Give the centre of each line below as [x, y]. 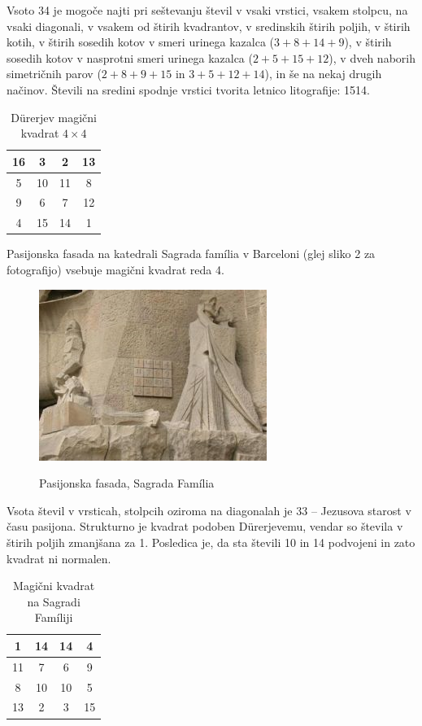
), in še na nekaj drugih [323, 74]
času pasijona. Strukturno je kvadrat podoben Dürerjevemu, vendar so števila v [205, 526]
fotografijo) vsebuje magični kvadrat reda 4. [115, 269]
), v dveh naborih [372, 57]
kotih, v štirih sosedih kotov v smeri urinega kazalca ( [141, 42]
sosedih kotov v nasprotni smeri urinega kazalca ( [130, 57]
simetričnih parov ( [54, 74]
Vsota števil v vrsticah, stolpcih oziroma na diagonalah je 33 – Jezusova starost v [209, 510]
